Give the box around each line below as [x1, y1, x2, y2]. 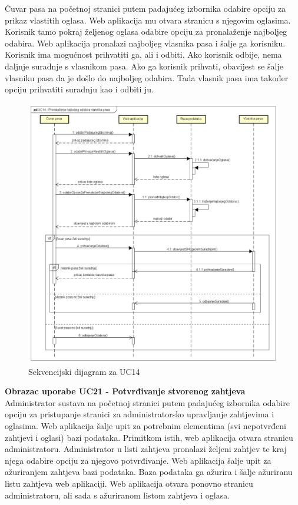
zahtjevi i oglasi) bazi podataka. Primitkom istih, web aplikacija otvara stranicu [5, 431, 293, 443]
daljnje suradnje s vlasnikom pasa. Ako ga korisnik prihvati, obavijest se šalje [5, 59, 283, 72]
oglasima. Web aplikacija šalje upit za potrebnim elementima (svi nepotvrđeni [5, 419, 286, 431]
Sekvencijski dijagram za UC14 [28, 365, 140, 377]
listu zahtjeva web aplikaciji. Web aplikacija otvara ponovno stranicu [5, 477, 253, 489]
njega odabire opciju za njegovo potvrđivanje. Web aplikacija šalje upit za [5, 454, 271, 466]
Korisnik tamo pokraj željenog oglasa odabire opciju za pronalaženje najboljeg [5, 25, 287, 38]
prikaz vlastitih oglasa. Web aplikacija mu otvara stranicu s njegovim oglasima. [5, 14, 291, 26]
